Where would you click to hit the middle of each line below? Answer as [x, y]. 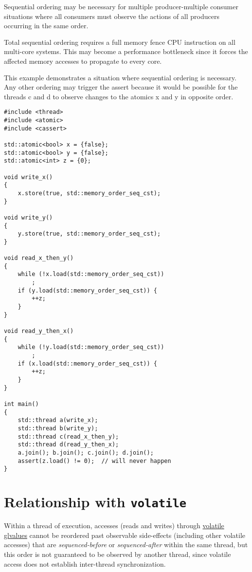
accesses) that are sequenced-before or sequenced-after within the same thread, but [126, 544]
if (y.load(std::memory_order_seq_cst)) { [87, 290]
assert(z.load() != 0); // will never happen [94, 461]
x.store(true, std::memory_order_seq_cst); [89, 193]
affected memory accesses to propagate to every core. [83, 61]
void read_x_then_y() [39, 258]
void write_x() [28, 177]
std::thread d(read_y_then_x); [68, 445]
